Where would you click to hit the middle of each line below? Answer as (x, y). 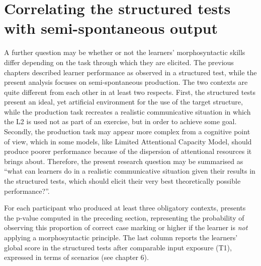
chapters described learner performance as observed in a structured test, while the (130, 72)
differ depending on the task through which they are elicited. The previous (119, 62)
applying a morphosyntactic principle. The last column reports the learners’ (121, 237)
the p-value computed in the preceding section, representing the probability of (124, 217)
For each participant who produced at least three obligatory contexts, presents (125, 208)
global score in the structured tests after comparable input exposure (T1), (118, 247)
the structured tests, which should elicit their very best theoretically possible (122, 181)
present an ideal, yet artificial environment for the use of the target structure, (123, 102)
